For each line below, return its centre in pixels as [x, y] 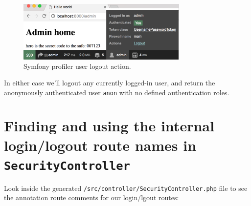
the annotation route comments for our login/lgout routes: [91, 197]
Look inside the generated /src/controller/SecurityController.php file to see [126, 188]
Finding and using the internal [109, 126]
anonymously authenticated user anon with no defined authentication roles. [117, 92]
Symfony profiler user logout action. [77, 66]
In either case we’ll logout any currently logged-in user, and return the [110, 82]
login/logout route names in [100, 145]
